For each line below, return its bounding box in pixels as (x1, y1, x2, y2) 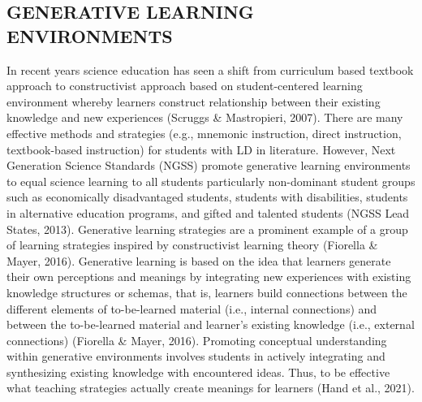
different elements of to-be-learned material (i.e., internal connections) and (6, 300, 377, 317)
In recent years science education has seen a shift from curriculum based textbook (6, 61, 414, 78)
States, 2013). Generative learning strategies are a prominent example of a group (6, 220, 408, 237)
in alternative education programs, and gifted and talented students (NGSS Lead (6, 204, 410, 221)
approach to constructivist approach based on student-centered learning (6, 77, 363, 94)
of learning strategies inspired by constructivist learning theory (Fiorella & (6, 236, 378, 253)
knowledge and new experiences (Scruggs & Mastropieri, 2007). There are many (6, 109, 403, 126)
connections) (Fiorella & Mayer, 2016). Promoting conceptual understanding (6, 331, 387, 348)
